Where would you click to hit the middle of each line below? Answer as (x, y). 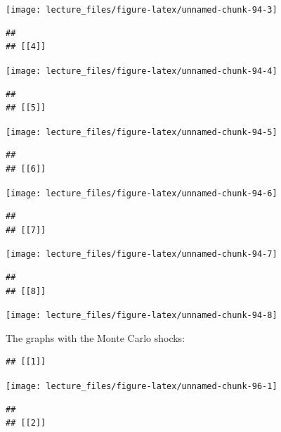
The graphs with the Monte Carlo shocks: (96, 337)
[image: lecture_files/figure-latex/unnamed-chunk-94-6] (142, 193)
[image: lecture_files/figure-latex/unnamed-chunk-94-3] (142, 10)
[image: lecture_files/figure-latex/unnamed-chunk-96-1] (142, 387)
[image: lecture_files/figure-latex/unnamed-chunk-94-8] (142, 316)
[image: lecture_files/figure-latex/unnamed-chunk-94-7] (142, 254)
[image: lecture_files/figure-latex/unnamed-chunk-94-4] (142, 71)
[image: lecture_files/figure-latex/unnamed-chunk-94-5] (142, 132)
